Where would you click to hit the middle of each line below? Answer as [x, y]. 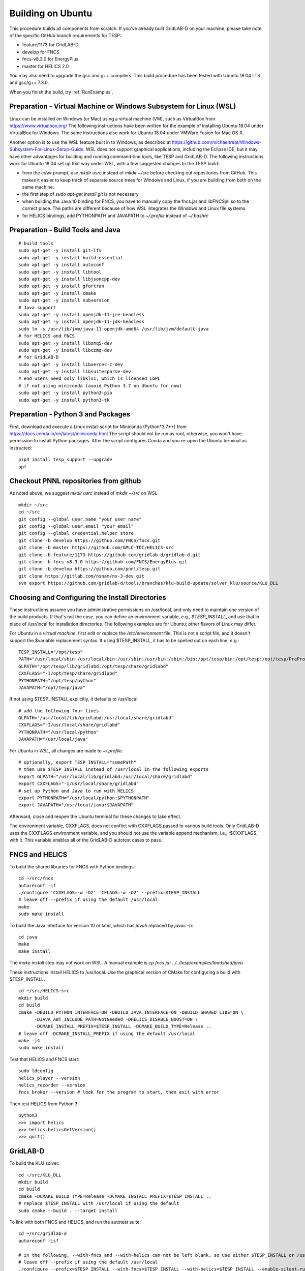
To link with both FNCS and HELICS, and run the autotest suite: [75, 1222]
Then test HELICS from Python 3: [44, 1104]
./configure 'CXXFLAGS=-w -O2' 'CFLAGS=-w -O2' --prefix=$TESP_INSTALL [110, 893]
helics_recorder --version [52, 1085]
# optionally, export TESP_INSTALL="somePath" [78, 762]
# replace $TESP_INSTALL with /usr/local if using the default [99, 1203]
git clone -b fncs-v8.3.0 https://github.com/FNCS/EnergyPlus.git [103, 562]
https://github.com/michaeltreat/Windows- [217, 142]
